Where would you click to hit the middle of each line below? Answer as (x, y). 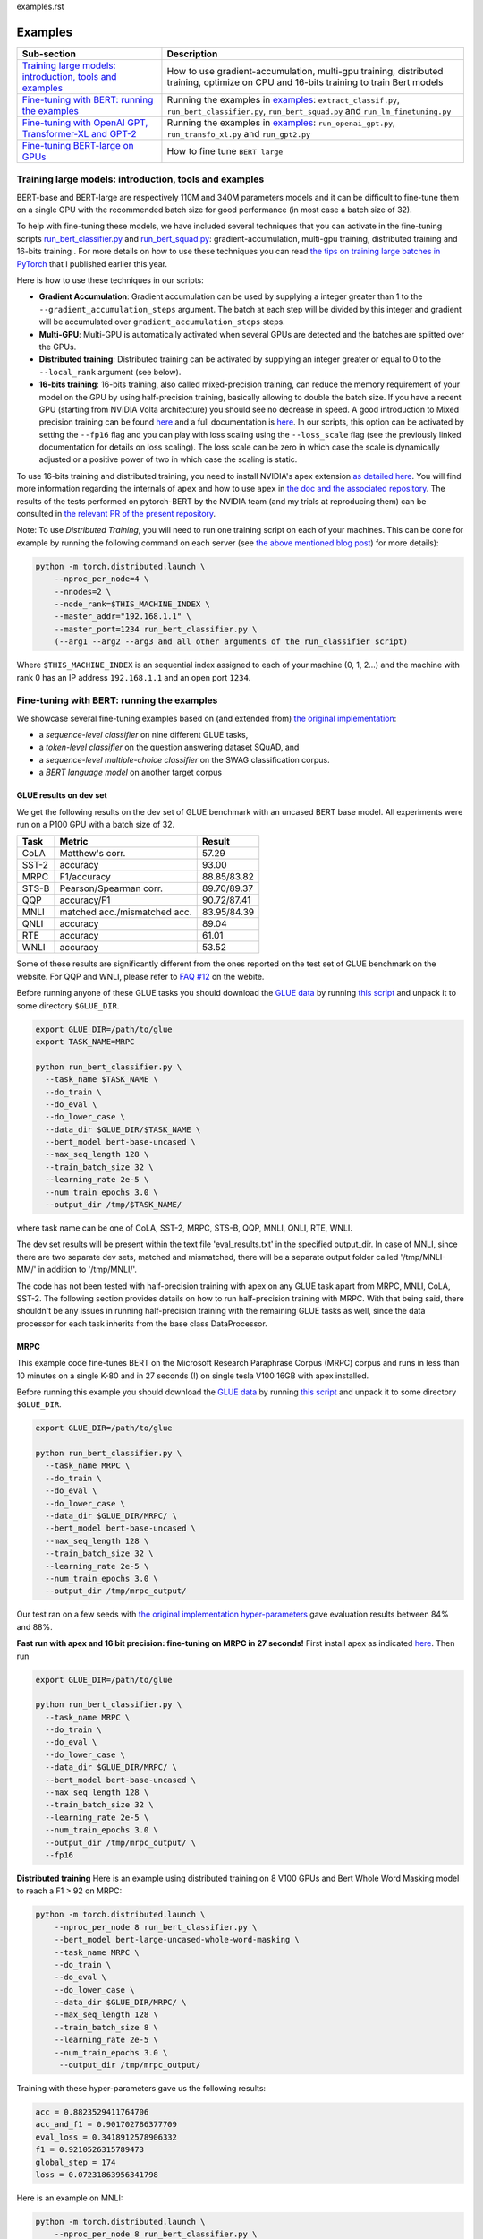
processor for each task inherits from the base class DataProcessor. (142, 1323)
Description (192, 54)
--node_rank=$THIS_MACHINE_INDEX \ (132, 604)
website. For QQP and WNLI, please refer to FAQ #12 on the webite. (140, 976)
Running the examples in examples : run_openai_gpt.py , (281, 123)
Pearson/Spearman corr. (111, 888)
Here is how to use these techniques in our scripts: (110, 280)
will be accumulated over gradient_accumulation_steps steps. (162, 322)
